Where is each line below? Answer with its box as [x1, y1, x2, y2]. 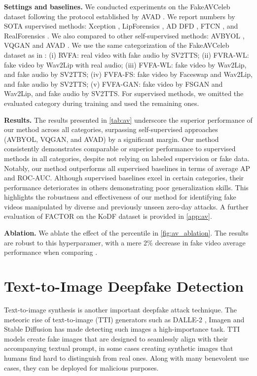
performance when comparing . [4, 247, 98, 257]
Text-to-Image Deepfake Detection [4, 276, 244, 296]
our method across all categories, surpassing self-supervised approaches [4, 124, 218, 135]
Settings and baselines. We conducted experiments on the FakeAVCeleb [4, 1, 230, 11]
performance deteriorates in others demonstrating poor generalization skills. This [4, 182, 249, 192]
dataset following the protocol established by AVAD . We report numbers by [4, 11, 235, 21]
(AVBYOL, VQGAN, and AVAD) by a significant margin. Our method [4, 134, 219, 144]
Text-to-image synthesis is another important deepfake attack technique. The [4, 304, 237, 314]
